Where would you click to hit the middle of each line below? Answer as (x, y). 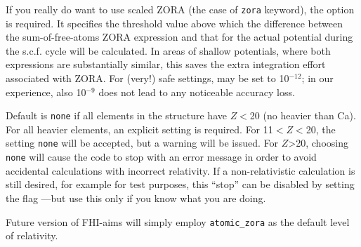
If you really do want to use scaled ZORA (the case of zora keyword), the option (180, 9)
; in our (317, 78)
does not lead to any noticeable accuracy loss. (197, 92)
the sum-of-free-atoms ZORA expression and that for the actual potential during (179, 37)
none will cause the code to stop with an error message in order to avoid (161, 157)
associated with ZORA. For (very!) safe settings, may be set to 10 (147, 78)
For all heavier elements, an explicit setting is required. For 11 (139, 129)
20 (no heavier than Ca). (303, 115)
